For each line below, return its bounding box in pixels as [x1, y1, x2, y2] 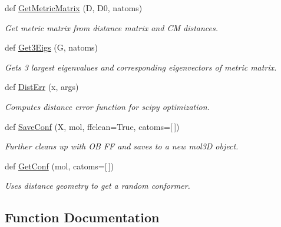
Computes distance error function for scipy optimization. [5, 100, 210, 112]
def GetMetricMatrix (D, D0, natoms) [5, 2, 143, 14]
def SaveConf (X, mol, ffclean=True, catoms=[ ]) [5, 120, 180, 132]
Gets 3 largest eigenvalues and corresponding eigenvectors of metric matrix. [5, 61, 277, 73]
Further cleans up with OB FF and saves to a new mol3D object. [5, 140, 239, 152]
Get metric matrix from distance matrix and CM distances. [5, 21, 219, 34]
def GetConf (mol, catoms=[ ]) [5, 159, 114, 172]
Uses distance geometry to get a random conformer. [5, 179, 190, 192]
